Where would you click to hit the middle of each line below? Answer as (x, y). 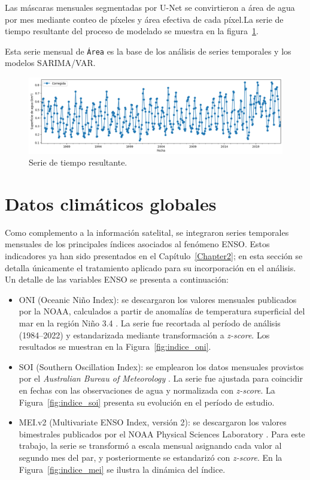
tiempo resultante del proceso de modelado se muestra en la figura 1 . (132, 31)
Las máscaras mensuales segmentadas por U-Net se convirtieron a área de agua (150, 7)
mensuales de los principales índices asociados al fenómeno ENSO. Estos (137, 244)
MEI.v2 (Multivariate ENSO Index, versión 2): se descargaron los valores (153, 422)
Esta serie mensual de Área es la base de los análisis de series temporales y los (148, 51)
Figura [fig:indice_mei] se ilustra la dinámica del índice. (122, 469)
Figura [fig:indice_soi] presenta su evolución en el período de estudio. (147, 402)
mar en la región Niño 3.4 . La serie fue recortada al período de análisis (150, 323)
